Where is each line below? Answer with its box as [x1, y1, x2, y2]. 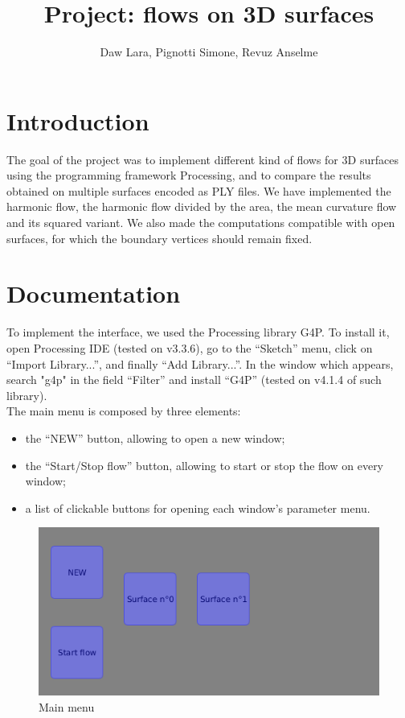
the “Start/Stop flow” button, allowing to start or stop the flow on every [25, 456, 384, 473]
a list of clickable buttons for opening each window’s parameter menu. [25, 499, 370, 516]
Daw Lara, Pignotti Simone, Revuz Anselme [100, 43, 318, 60]
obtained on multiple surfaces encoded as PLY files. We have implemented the [6, 182, 391, 199]
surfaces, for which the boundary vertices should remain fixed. [6, 229, 313, 246]
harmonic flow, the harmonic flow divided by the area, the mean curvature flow [6, 198, 397, 215]
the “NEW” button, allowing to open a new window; [25, 429, 285, 446]
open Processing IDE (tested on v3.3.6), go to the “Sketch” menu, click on [6, 339, 373, 356]
